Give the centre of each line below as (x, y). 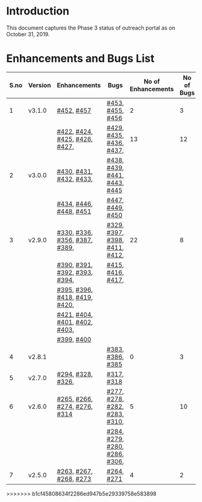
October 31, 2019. (28, 34)
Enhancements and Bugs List (81, 59)
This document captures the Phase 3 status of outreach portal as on (91, 28)
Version (39, 85)
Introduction (38, 11)
